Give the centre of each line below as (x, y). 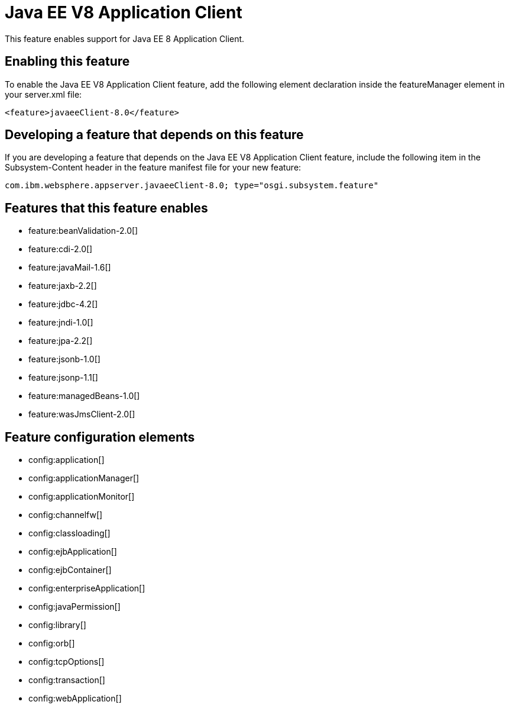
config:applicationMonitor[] (82, 497)
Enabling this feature (67, 62)
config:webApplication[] (75, 699)
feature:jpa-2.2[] (61, 341)
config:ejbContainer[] (70, 570)
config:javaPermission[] (74, 607)
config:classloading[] (69, 533)
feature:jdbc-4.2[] (63, 304)
